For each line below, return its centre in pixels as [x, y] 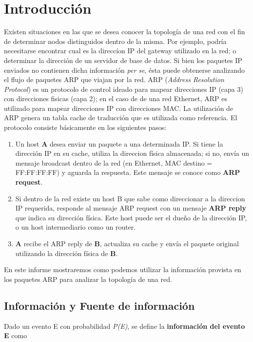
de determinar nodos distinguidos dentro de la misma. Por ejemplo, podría [115, 41]
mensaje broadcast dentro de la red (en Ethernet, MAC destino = [114, 162]
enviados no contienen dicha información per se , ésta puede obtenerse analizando [125, 70]
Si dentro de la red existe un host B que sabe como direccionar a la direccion [130, 198]
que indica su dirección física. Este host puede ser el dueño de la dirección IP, [131, 217]
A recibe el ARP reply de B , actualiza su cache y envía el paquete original [127, 243]
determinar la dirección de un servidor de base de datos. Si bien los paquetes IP [123, 60]
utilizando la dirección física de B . [67, 253]
